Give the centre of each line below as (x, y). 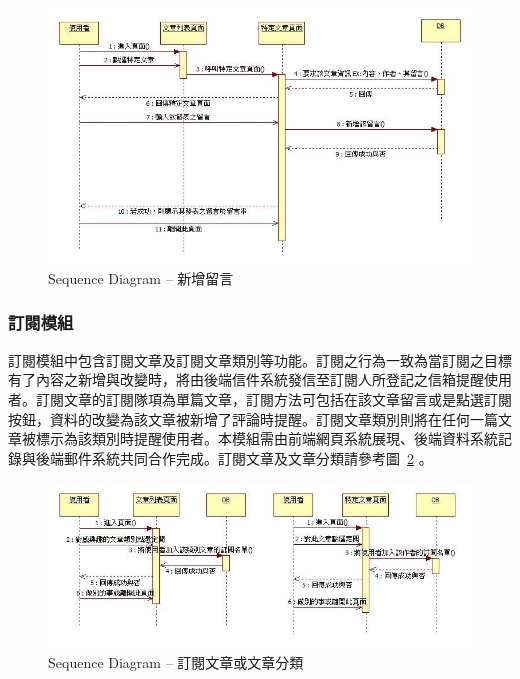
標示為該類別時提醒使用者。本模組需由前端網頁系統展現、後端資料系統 (266, 438)
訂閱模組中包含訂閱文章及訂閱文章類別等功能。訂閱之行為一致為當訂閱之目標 (260, 359)
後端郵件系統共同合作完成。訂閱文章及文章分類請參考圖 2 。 (234, 457)
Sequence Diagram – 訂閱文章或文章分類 (176, 662)
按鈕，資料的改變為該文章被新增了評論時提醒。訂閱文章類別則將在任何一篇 (253, 418)
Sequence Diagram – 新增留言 (141, 277)
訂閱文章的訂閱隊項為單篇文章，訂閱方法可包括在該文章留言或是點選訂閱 (273, 398)
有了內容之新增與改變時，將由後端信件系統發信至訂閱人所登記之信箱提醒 (246, 379)
